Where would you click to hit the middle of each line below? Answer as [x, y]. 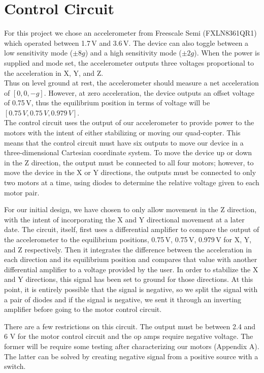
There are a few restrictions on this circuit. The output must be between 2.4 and [130, 326]
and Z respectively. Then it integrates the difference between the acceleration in [128, 249]
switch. [15, 366]
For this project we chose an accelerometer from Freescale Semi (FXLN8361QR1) [130, 33]
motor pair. [22, 192]
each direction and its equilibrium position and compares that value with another [131, 259]
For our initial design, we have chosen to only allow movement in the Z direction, [130, 209]
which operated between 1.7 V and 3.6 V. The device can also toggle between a [126, 42]
